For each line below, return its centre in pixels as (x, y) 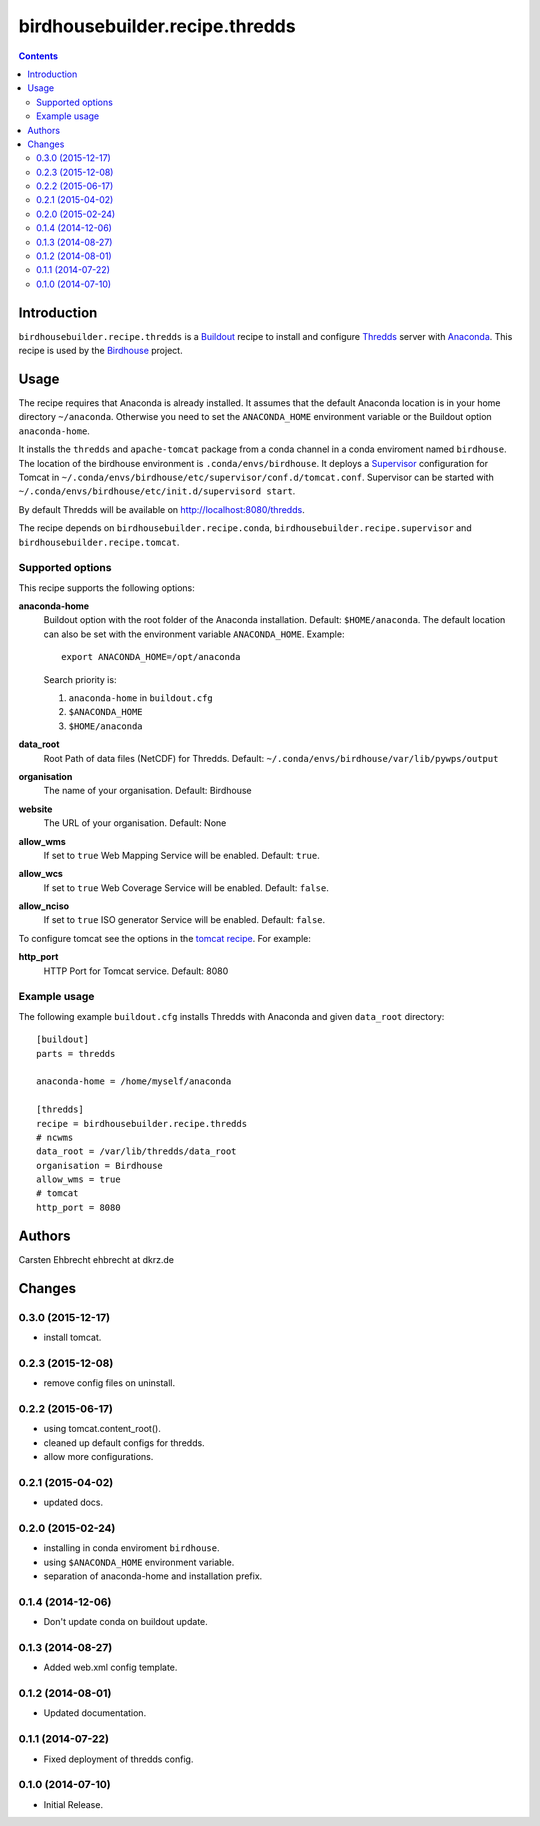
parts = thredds (76, 1053)
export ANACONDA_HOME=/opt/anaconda (151, 657)
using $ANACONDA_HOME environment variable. (139, 1562)
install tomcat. (72, 1337)
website (35, 809)
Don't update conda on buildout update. (126, 1622)
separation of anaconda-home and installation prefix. (153, 1576)
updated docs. (73, 1502)
